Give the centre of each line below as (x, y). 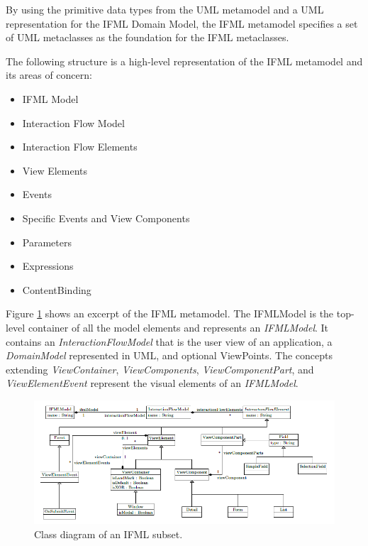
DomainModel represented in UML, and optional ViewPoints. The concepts (169, 355)
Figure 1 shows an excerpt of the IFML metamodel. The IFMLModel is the (170, 313)
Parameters (47, 242)
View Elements (55, 170)
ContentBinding (57, 289)
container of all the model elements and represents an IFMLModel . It (178, 327)
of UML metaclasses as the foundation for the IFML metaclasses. (147, 37)
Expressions (48, 266)
